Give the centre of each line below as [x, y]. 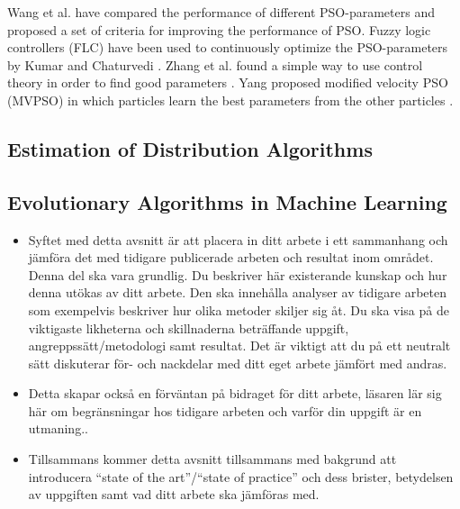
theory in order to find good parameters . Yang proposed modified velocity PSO [228, 82]
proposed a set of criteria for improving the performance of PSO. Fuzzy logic [219, 29]
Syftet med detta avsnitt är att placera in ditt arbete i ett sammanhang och [238, 239]
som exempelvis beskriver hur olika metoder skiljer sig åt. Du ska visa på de [239, 309]
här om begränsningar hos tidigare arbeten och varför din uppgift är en [225, 410]
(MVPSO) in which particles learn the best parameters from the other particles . [230, 100]
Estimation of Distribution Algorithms [190, 148]
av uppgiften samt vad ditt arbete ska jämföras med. [174, 494]
